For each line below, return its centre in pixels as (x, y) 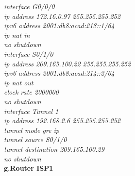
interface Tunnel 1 (31, 111)
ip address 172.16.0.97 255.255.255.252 (62, 16)
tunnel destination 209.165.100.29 (54, 149)
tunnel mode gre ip (32, 130)
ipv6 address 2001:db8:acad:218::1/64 (59, 25)
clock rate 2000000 (31, 92)
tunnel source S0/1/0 (35, 139)
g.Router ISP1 (29, 168)
